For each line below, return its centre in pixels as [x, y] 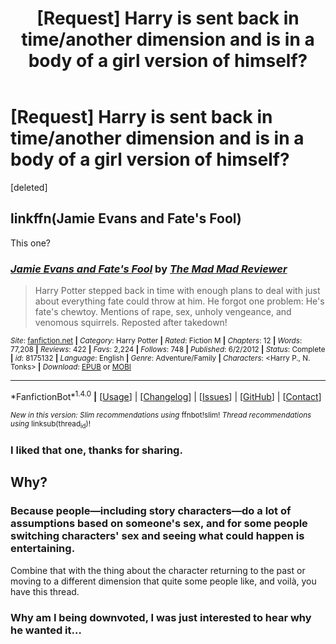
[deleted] [29, 187]
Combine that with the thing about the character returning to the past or [158, 570]
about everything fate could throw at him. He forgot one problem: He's [179, 301]
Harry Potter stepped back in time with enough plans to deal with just [177, 291]
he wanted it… [46, 630]
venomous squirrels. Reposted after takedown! [131, 323]
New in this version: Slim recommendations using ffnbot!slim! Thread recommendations [161, 415]
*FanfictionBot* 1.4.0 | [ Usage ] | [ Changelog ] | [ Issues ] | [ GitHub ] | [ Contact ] [166, 395]
